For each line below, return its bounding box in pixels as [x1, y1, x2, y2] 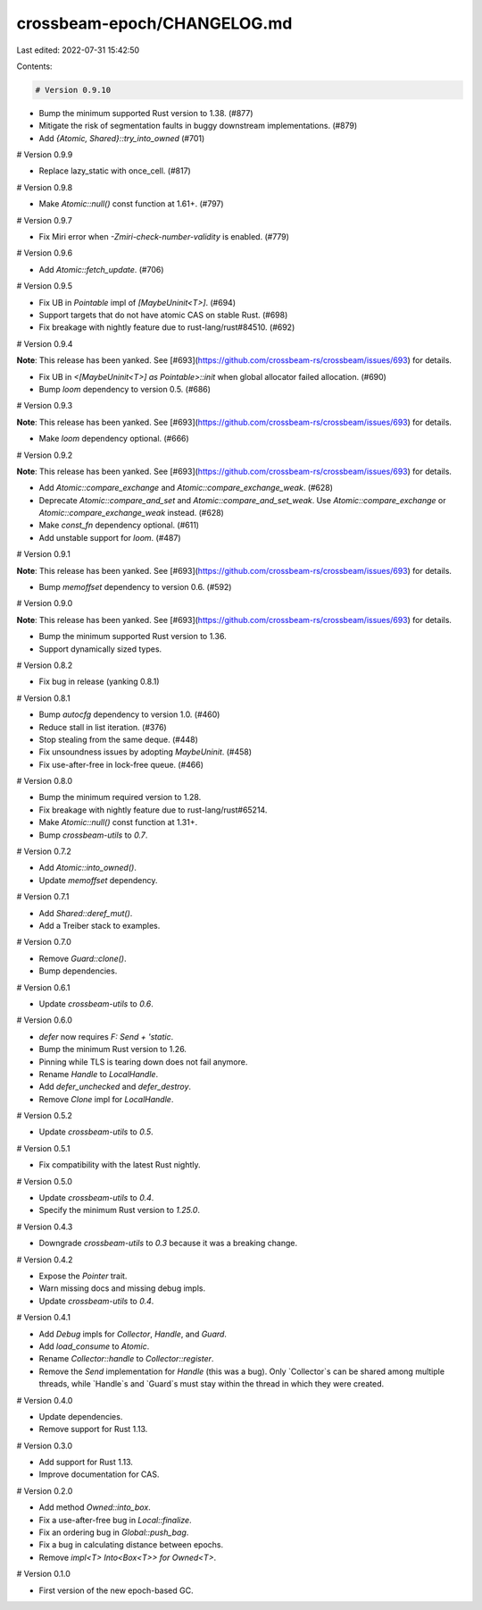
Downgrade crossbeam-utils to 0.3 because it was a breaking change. [38, 1238, 298, 1249]
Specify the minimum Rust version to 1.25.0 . [38, 1205, 201, 1216]
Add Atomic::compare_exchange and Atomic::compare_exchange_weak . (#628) [38, 483, 334, 493]
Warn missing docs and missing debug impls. [38, 1283, 205, 1294]
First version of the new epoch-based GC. [38, 1585, 194, 1596]
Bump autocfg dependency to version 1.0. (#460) [38, 709, 220, 720]
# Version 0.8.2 [16, 660, 73, 670]
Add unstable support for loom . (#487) [38, 532, 181, 543]
